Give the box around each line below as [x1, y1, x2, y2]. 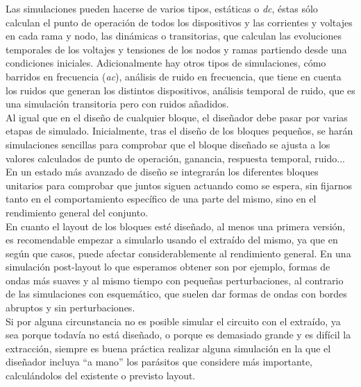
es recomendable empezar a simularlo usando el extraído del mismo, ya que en [6, 232, 338, 247]
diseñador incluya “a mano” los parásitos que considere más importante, [6, 354, 312, 369]
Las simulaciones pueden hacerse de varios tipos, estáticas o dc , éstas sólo [6, 1, 318, 15]
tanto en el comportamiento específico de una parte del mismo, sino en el [6, 191, 317, 206]
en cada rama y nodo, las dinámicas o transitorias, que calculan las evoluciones [6, 28, 342, 43]
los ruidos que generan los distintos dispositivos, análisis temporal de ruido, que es [6, 83, 355, 97]
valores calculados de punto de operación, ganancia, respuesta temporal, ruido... [6, 150, 345, 165]
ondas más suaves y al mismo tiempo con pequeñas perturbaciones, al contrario [6, 273, 344, 287]
